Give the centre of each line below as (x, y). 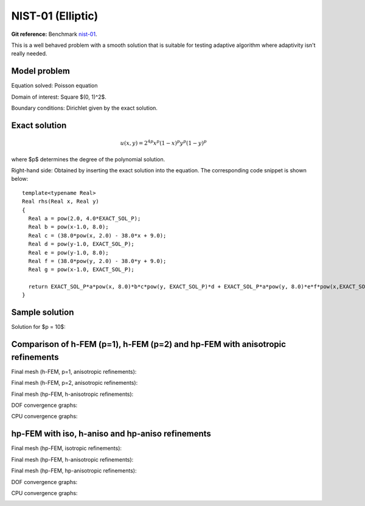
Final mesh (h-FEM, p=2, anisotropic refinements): (75, 383)
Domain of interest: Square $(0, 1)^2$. (59, 97)
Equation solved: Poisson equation (54, 86)
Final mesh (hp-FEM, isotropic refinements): (66, 448)
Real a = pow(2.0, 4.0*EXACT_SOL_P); (85, 218)
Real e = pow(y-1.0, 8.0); (68, 252)
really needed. (29, 54)
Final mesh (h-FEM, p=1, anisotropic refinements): (74, 371)
